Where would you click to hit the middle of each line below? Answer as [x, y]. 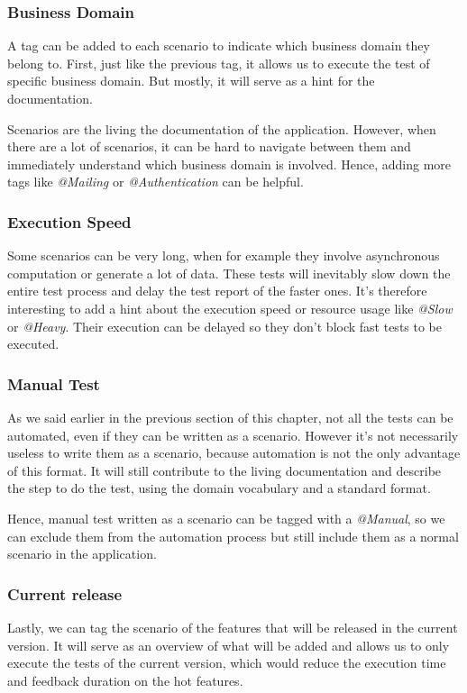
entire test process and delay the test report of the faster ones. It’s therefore [217, 291]
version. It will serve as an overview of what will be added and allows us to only [229, 645]
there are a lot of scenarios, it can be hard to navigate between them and [209, 146]
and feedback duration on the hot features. [125, 680]
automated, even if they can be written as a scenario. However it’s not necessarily [233, 435]
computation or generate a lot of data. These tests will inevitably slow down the [229, 273]
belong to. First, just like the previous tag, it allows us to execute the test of [219, 63]
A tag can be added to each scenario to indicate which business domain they [219, 46]
